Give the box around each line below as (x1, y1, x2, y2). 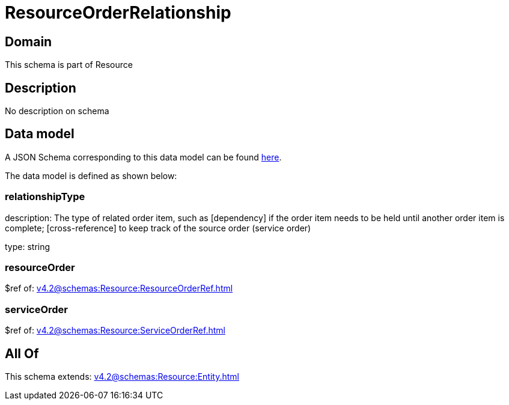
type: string (5, 241, 50, 252)
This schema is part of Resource (5, 59, 133, 70)
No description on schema (5, 106, 109, 117)
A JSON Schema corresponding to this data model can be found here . (5, 151, 282, 162)
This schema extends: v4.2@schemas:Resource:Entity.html (5, 371, 239, 382)
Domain (5, 34, 52, 49)
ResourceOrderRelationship (5, 2, 231, 23)
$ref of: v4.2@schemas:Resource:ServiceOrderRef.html (5, 325, 225, 336)
